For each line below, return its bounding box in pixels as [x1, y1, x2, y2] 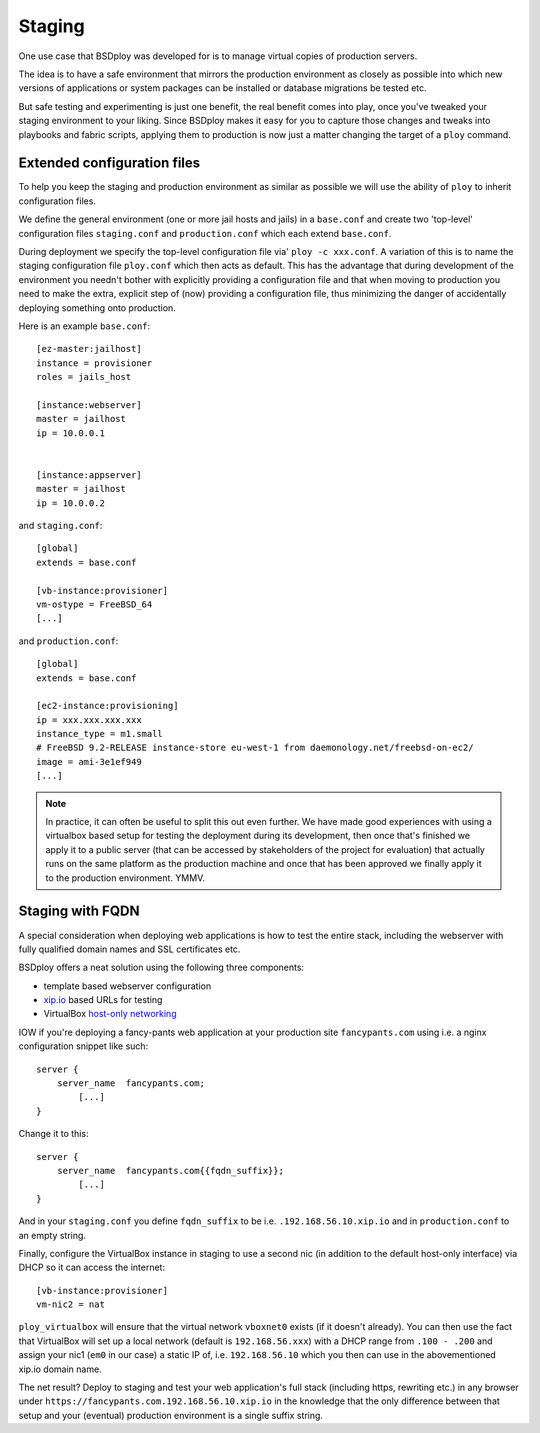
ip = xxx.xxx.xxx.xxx [36, 714, 142, 725]
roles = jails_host [36, 371, 132, 383]
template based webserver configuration [43, 980, 212, 992]
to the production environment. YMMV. [45, 871, 205, 884]
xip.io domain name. [18, 1363, 102, 1375]
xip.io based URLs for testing [43, 994, 163, 1006]
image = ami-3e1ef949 [36, 756, 142, 767]
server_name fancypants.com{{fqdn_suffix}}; [56, 1165, 285, 1176]
